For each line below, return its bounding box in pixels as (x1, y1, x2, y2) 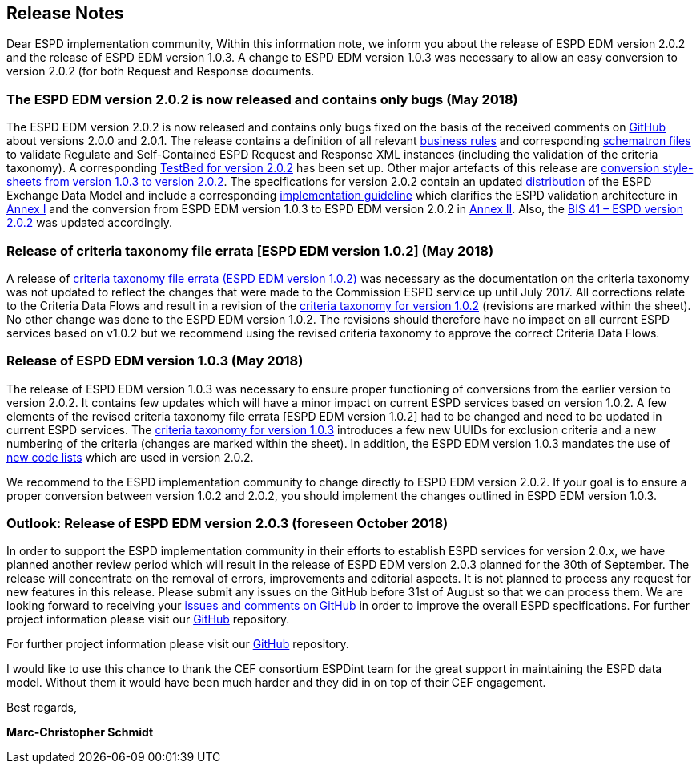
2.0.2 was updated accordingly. (6, 216, 173, 230)
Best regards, (6, 700, 77, 715)
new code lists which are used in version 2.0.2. (6, 450, 254, 464)
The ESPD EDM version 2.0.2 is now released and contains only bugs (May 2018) (6, 91, 518, 107)
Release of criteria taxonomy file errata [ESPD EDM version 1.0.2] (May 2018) (6, 242, 494, 259)
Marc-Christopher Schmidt (6, 725, 154, 740)
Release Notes (6, 3, 124, 23)
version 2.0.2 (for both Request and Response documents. (6, 64, 315, 79)
